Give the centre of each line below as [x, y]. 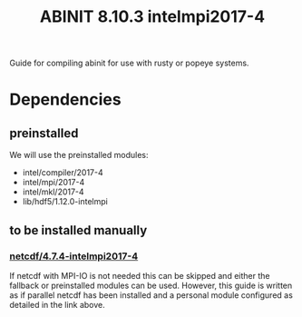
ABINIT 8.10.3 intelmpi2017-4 [152, 17]
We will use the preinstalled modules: [79, 155]
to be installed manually [78, 230]
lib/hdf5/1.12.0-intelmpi [65, 202]
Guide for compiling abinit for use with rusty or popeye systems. [129, 63]
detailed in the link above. [58, 304]
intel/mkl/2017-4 [53, 192]
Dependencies [65, 99]
